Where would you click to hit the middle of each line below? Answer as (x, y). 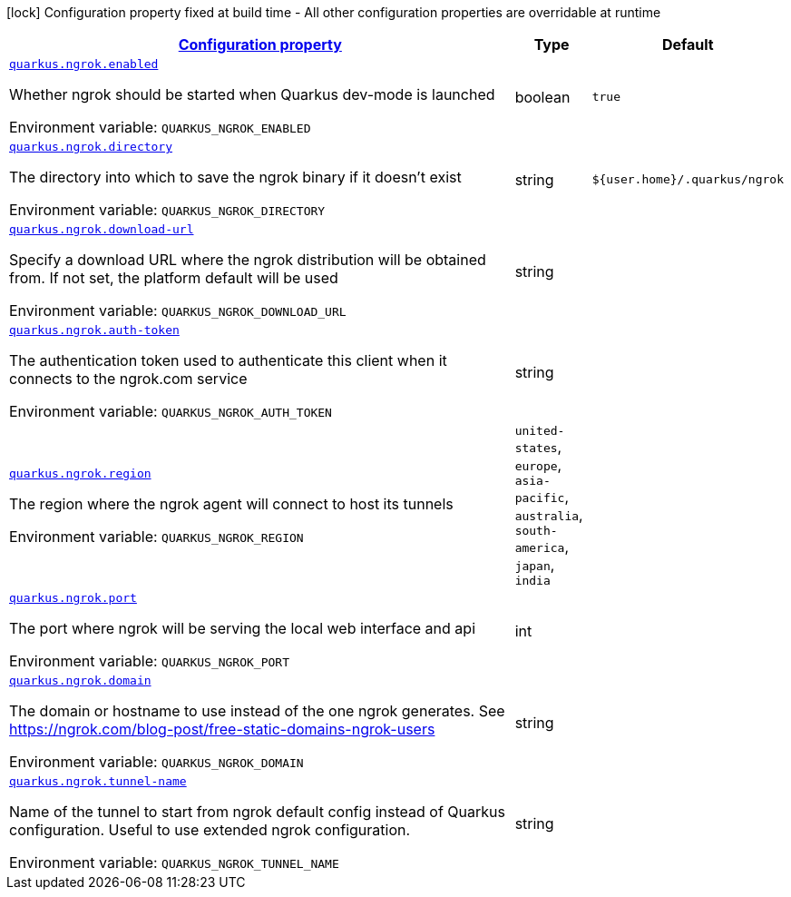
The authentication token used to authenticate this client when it (228, 360)
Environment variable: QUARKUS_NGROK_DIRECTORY (167, 210)
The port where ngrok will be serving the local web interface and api (243, 628)
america (540, 548)
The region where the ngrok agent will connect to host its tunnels (231, 503)
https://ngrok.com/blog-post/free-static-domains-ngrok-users (222, 729)
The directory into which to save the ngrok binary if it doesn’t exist (235, 177)
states (536, 448)
